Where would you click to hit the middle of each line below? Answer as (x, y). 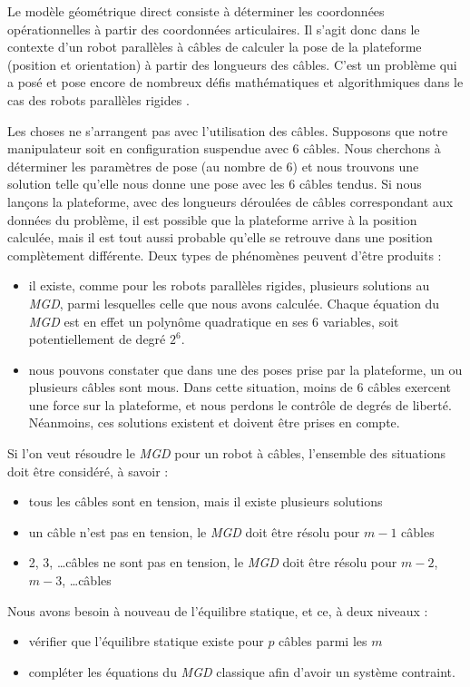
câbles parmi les (323, 641)
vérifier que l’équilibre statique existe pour (146, 641)
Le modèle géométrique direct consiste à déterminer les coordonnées (196, 11)
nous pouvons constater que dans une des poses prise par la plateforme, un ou (245, 369)
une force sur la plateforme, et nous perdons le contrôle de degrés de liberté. (240, 404)
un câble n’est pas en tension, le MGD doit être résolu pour (194, 531)
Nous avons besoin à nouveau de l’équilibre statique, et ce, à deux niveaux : (218, 610)
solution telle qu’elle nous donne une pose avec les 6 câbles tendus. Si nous (215, 184)
